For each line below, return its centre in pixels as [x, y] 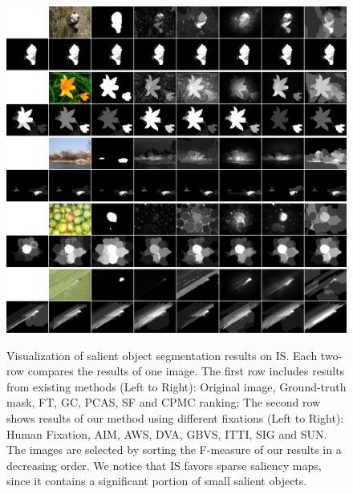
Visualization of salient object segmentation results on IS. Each [162, 355]
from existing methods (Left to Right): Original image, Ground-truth [176, 386]
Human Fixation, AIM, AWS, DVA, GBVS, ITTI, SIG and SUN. [167, 433]
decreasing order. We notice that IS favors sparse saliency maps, [164, 465]
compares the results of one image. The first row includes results [186, 371]
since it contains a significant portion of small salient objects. [157, 481]
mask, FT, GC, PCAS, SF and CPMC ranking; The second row [164, 402]
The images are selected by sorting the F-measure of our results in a [174, 449]
